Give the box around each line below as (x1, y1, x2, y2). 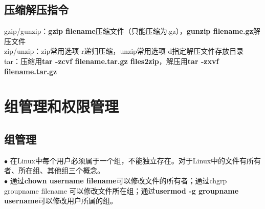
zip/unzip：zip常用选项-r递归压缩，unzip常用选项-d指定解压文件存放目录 (4, 46, 244, 56)
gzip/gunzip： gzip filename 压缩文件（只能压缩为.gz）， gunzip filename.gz (4, 26, 253, 36)
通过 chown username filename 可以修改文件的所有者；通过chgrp (10, 175, 227, 185)
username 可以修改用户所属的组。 (4, 195, 117, 206)
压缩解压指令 (4, 2, 69, 17)
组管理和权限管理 (4, 96, 119, 117)
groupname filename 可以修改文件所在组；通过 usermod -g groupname (4, 185, 239, 196)
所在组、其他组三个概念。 (18, 165, 104, 176)
